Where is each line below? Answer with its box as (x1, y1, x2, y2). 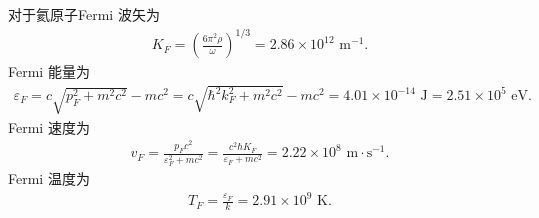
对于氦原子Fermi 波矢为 (8, 4, 160, 24)
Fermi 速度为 (8, 116, 90, 137)
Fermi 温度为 (8, 168, 90, 189)
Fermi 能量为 (8, 61, 90, 82)
